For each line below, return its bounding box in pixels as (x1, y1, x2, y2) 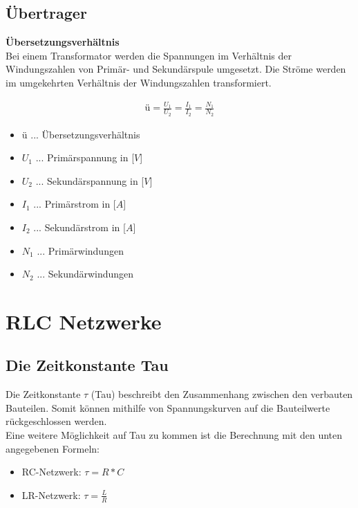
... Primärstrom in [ (33, 197, 116, 211)
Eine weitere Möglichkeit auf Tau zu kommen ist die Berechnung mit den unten (6, 428, 343, 442)
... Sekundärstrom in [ (33, 219, 126, 234)
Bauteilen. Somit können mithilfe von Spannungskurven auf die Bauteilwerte (6, 400, 330, 415)
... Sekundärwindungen (37, 266, 134, 281)
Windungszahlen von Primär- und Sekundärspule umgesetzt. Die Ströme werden (6, 62, 346, 76)
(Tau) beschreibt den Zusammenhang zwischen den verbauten (91, 387, 353, 401)
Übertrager (6, 2, 87, 24)
